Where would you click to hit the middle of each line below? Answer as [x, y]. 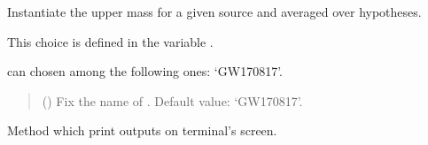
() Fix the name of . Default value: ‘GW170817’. [172, 100]
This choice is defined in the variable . [110, 41]
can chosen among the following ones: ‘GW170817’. [145, 71]
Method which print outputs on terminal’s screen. [142, 130]
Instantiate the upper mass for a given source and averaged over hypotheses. [214, 11]
